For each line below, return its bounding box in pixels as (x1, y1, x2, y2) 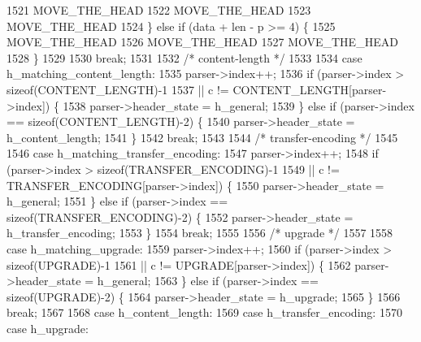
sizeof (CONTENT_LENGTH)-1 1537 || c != (7, 80, 229, 97)
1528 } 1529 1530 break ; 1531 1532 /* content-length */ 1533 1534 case (7, 49, 362, 66)
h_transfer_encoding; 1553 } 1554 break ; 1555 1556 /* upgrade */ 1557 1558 (7, 224, 393, 241)
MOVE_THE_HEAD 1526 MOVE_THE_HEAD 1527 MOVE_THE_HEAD (7, 33, 398, 50)
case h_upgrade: (7, 319, 89, 336)
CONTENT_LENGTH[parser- (232, 80, 387, 97)
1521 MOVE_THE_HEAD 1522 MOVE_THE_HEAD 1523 (7, 2, 311, 18)
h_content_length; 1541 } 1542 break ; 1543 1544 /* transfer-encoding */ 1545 (7, 128, 398, 145)
